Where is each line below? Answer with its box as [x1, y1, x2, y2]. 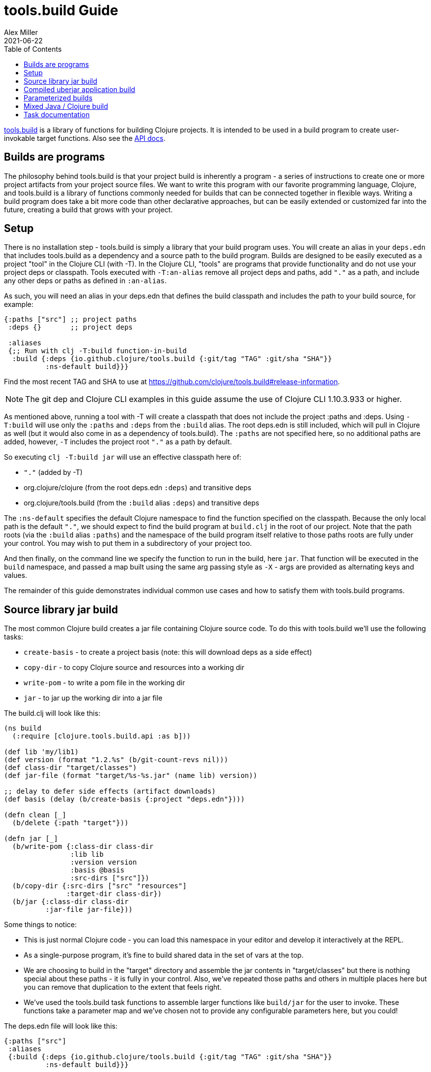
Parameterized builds [24, 93, 93, 102]
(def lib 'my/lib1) [4, 748, 79, 756]
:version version [70, 858, 137, 867]
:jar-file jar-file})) [45, 905, 133, 914]
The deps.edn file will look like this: [4, 1022, 118, 1031]
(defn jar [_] [4, 835, 58, 843]
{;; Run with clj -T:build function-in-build [8, 347, 187, 355]
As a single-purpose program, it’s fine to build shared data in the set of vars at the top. [24, 951, 304, 960]
